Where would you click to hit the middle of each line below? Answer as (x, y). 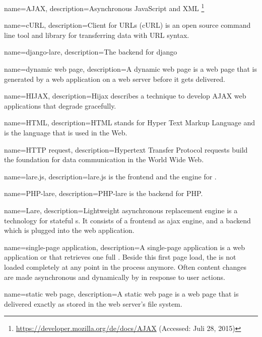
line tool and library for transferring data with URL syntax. (97, 35)
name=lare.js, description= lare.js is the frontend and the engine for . (110, 176)
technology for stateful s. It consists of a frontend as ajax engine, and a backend (127, 220)
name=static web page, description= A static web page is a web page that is (121, 294)
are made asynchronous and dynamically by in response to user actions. (115, 277)
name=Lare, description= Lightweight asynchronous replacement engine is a (121, 210)
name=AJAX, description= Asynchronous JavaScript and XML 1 (104, 7)
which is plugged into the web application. (69, 230)
